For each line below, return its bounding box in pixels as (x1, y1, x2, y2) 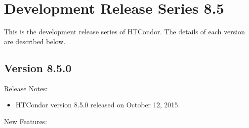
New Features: (4, 116, 47, 126)
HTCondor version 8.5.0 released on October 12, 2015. (15, 100, 180, 110)
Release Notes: (4, 83, 48, 93)
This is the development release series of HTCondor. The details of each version (4, 26, 245, 37)
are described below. (4, 36, 66, 46)
